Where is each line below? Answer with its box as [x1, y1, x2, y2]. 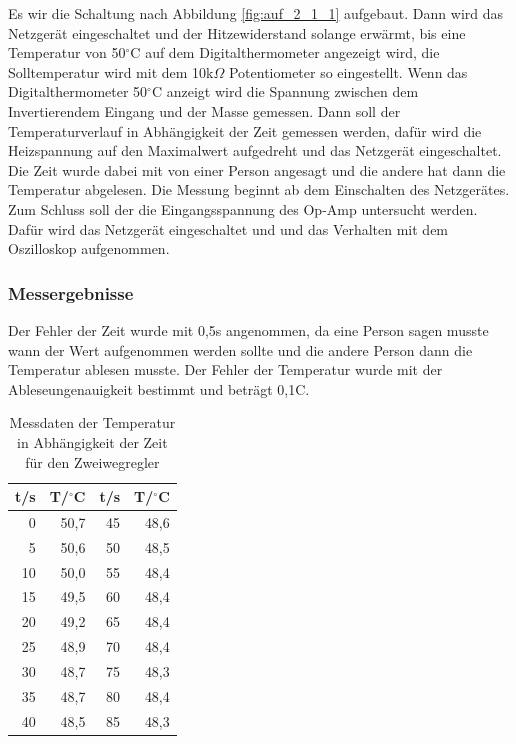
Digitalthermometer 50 [8, 81, 148, 102]
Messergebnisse [8, 280, 134, 305]
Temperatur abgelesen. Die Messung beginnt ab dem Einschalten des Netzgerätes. [8, 179, 510, 200]
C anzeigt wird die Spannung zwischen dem [151, 81, 419, 102]
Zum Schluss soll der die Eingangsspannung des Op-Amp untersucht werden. [8, 198, 478, 219]
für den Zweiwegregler [25, 451, 160, 472]
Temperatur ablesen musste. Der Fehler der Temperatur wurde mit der [8, 359, 443, 380]
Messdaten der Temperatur [9, 412, 176, 433]
